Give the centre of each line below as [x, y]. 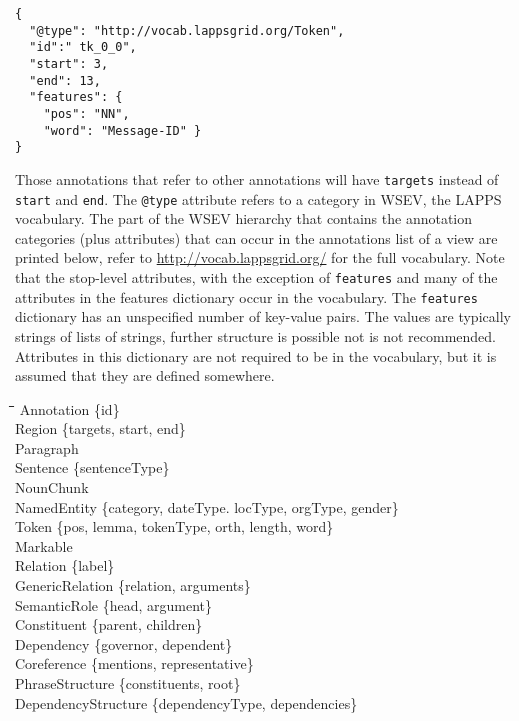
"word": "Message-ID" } [122, 130]
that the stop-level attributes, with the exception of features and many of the [256, 277]
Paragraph [47, 447]
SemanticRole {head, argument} [114, 604]
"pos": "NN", [86, 113]
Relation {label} [65, 565]
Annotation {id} [69, 408]
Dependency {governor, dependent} [124, 643]
